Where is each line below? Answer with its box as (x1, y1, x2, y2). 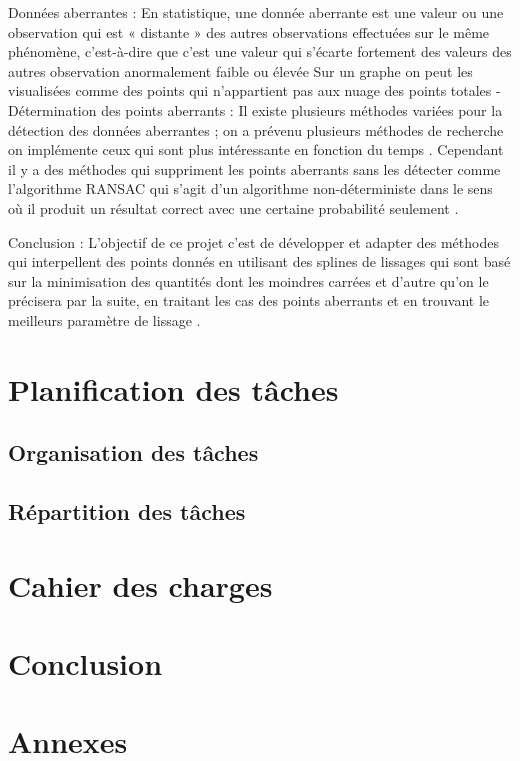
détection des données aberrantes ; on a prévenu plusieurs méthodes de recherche (8, 119, 504, 140)
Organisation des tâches (8, 437, 259, 468)
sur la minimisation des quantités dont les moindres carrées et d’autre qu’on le (8, 270, 489, 291)
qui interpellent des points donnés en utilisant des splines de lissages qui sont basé (8, 251, 511, 272)
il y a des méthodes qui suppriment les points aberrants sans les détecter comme (8, 158, 501, 179)
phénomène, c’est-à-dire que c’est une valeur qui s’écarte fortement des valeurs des (8, 41, 512, 62)
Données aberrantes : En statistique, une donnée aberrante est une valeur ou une (8, 2, 504, 22)
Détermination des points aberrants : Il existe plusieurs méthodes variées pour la (8, 99, 503, 120)
